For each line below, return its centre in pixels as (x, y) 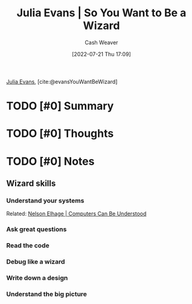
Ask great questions (37, 229)
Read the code (28, 245)
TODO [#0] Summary (60, 106)
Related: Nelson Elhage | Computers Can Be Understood (76, 214)
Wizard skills (31, 183)
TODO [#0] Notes (50, 161)
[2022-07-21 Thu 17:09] (101, 54)
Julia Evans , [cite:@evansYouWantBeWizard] (62, 81)
